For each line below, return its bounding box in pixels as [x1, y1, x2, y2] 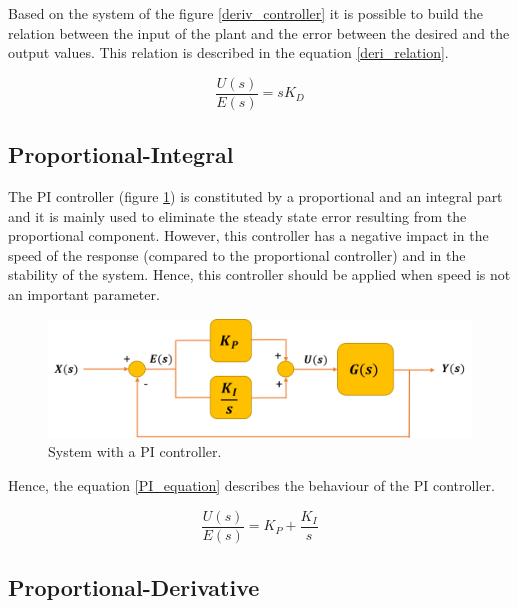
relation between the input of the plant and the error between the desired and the [8, 22, 510, 43]
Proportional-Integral [8, 139, 234, 170]
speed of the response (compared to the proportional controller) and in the [8, 244, 466, 265]
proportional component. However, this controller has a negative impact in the [8, 225, 489, 246]
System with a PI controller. [48, 441, 222, 462]
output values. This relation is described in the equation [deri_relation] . [8, 42, 449, 63]
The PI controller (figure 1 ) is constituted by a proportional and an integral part [8, 186, 503, 207]
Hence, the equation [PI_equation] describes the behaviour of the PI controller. [8, 475, 495, 496]
